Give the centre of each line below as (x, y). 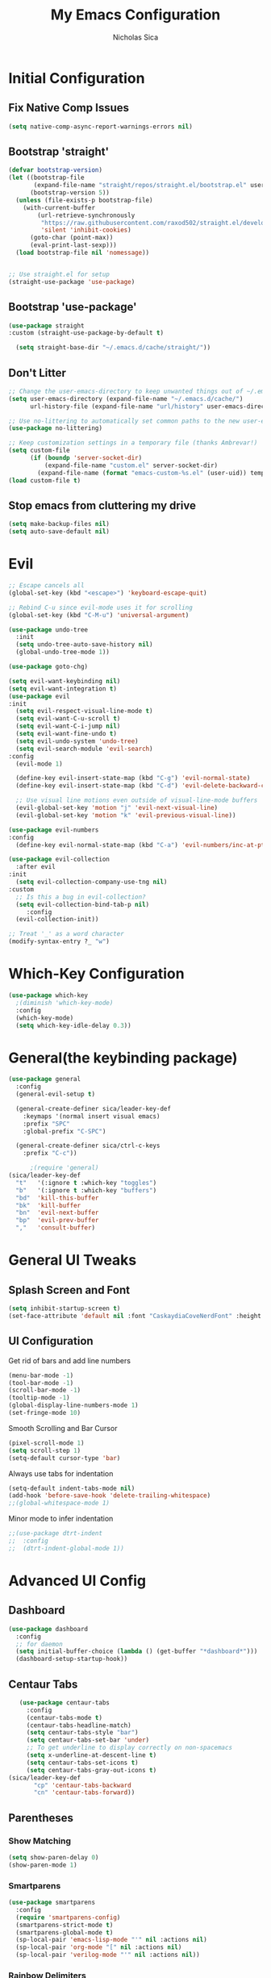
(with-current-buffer (59, 207)
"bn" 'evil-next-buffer (57, 1213)
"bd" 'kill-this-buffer (57, 1198)
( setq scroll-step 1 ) (45, 1450)
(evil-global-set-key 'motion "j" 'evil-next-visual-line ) (117, 808)
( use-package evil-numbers (54, 830)
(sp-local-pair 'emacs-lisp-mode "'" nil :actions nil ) (111, 1940)
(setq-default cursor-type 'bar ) (65, 1458)
